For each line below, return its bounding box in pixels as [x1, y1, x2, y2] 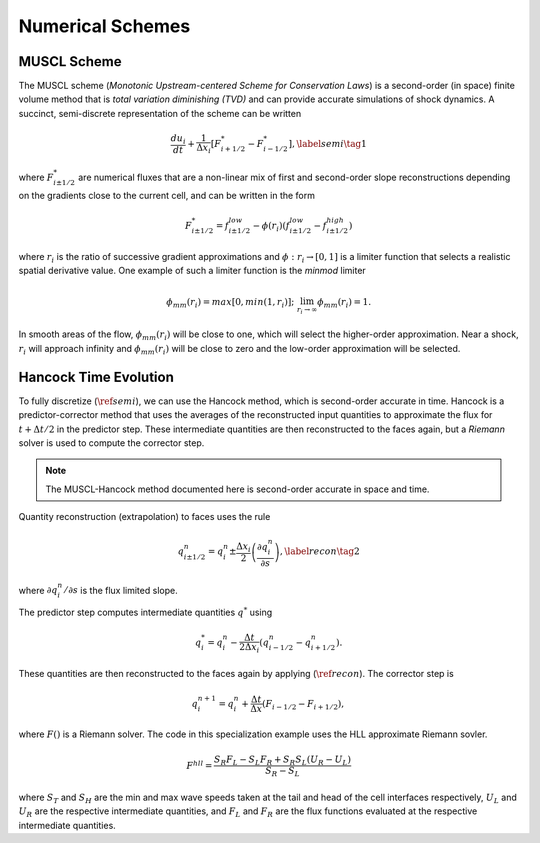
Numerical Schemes [18, 15, 191, 37]
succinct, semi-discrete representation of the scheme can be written [18, 107, 302, 119]
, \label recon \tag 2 [280, 546, 360, 557]
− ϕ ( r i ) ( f [252, 220, 290, 234]
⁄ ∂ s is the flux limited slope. [65, 584, 179, 596]
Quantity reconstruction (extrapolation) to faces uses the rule [18, 511, 271, 523]
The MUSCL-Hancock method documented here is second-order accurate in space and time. [45, 483, 430, 495]
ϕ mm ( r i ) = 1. [316, 296, 372, 310]
